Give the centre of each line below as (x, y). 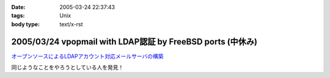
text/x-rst (71, 24)
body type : (25, 24)
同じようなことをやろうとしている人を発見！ (68, 68)
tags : (18, 16)
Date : (18, 7)
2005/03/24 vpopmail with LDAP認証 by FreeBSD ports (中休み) (134, 42)
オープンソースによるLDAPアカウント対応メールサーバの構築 (88, 56)
